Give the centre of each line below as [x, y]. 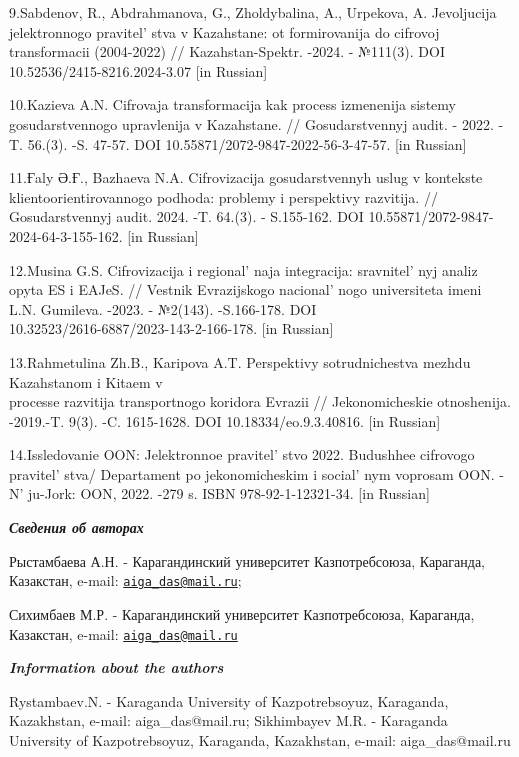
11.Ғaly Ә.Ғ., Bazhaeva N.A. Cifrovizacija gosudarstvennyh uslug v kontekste [246, 177]
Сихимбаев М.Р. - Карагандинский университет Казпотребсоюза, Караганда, [242, 613]
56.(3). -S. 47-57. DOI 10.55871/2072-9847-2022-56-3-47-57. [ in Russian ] [247, 143]
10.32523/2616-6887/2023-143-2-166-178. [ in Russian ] [171, 328]
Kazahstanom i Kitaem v [86, 381]
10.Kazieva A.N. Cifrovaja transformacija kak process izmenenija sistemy [232, 104]
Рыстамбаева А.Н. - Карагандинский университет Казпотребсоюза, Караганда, [247, 560]
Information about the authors [116, 667]
